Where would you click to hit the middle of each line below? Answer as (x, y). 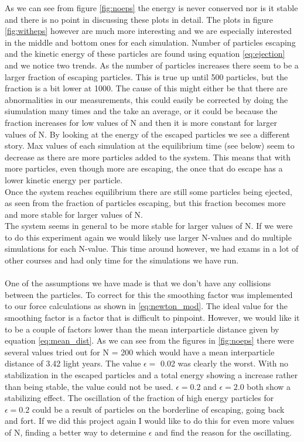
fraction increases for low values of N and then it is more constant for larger (141, 122)
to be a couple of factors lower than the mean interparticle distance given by (142, 329)
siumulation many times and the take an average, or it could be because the (141, 111)
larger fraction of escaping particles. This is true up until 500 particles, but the (146, 76)
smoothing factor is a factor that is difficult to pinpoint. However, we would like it (152, 318)
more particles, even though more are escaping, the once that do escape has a (144, 168)
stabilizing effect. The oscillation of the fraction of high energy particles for (139, 398)
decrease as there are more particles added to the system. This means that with (148, 157)
